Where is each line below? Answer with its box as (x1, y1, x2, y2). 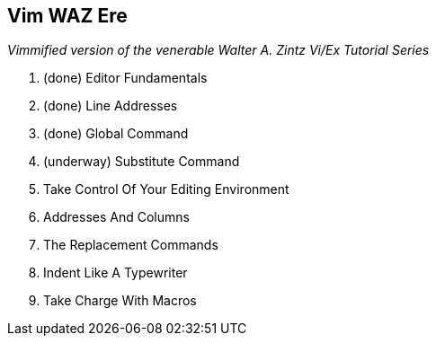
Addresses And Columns (43, 209, 190, 225)
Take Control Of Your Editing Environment (43, 181, 289, 198)
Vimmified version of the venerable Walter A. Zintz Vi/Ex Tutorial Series (7, 42, 430, 58)
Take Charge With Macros (43, 293, 197, 309)
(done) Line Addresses (43, 98, 178, 114)
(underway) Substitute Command (43, 154, 240, 170)
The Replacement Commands (43, 237, 218, 253)
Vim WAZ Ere (7, 4, 128, 27)
